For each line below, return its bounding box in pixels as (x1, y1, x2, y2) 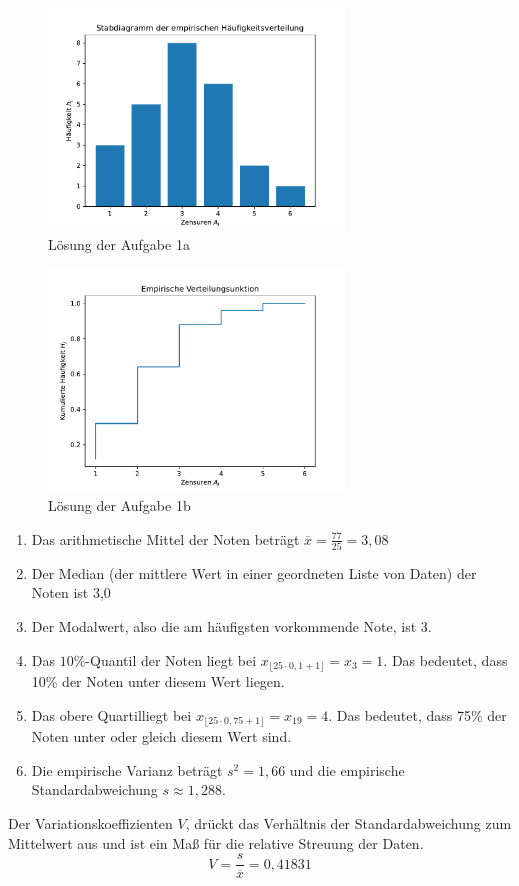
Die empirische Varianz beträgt (31, 759, 223, 780)
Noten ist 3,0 (31, 582, 111, 603)
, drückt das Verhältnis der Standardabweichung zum (185, 812, 512, 833)
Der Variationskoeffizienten (8, 812, 173, 833)
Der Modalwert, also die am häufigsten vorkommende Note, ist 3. (31, 616, 432, 637)
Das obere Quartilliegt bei (31, 704, 192, 725)
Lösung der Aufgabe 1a (48, 234, 190, 255)
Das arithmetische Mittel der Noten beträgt (31, 528, 300, 549)
